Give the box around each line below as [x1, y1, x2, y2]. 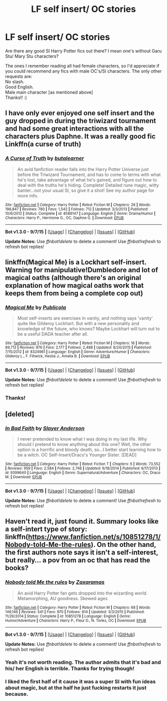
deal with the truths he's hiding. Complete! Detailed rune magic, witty [17, 182, 159, 188]
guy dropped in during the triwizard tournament [5, 117, 157, 125]
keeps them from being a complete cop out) [5, 289, 143, 298]
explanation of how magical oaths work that [5, 281, 144, 290]
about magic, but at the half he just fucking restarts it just [5, 685, 147, 692]
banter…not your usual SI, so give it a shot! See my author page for [17, 187, 155, 193]
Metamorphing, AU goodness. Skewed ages [17, 595, 108, 601]
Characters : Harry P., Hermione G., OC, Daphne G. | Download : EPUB [5, 215, 124, 220]
